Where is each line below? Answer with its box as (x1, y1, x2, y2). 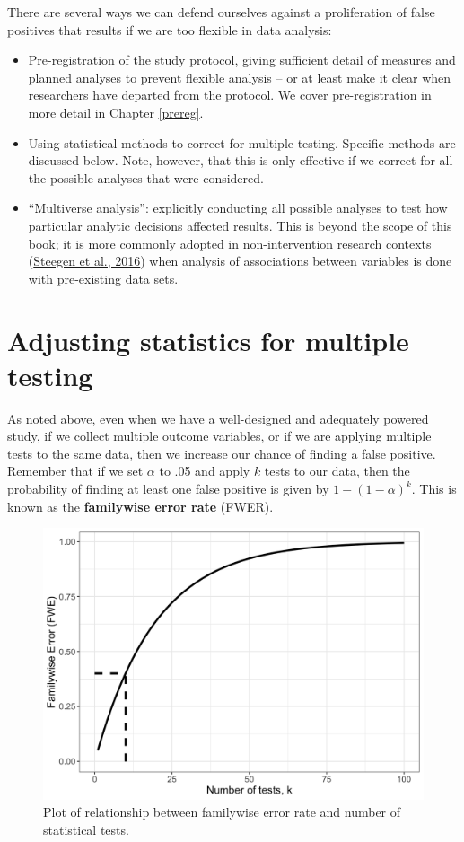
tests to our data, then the (264, 461, 410, 480)
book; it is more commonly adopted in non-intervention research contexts (28, 233, 432, 252)
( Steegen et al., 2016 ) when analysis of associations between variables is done (28, 251, 452, 270)
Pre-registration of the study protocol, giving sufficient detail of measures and (28, 50, 456, 69)
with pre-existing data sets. (28, 268, 179, 287)
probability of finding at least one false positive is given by (7, 479, 329, 497)
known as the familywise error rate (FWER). (7, 496, 274, 515)
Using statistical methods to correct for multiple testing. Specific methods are (28, 133, 456, 152)
